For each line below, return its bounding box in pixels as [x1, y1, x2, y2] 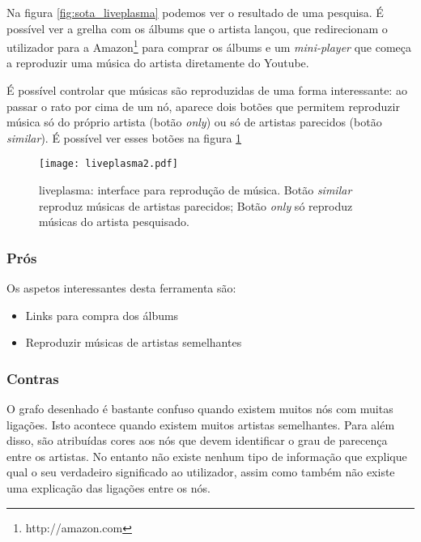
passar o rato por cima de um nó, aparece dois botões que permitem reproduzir [6, 97, 400, 114]
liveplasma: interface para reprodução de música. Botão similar [39, 181, 352, 198]
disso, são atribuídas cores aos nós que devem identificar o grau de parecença [6, 432, 388, 449]
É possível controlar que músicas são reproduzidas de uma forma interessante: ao [6, 82, 407, 99]
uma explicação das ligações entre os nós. [6, 480, 210, 497]
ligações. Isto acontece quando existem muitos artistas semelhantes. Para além [6, 416, 395, 433]
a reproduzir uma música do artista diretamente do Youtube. [6, 54, 309, 71]
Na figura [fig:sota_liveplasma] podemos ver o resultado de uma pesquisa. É [6, 4, 384, 20]
